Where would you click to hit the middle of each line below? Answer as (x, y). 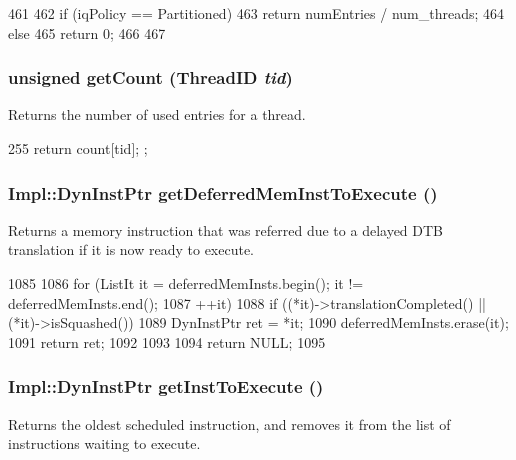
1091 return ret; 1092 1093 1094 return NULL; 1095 (167, 341)
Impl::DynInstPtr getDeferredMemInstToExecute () (223, 192)
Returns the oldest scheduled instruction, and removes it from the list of (229, 423)
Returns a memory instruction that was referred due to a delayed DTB (226, 229)
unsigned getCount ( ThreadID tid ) (150, 77)
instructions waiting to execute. (104, 443)
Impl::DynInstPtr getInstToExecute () (166, 386)
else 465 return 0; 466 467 (87, 32)
